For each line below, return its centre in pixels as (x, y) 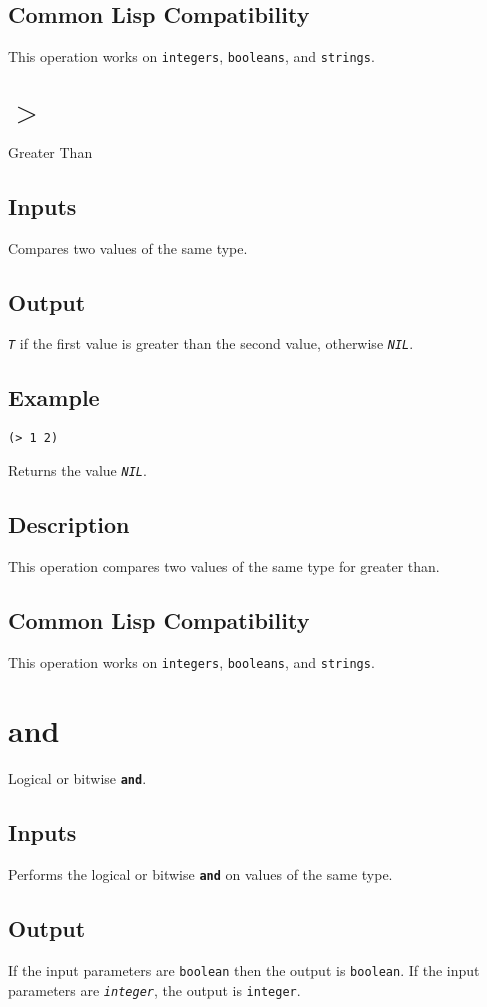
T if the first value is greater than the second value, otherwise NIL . (211, 343)
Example (54, 397)
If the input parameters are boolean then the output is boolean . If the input (244, 970)
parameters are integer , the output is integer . (154, 989)
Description (69, 523)
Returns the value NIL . (77, 469)
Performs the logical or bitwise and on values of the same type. (200, 874)
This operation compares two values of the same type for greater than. (224, 565)
